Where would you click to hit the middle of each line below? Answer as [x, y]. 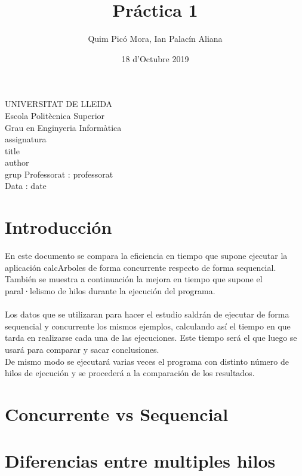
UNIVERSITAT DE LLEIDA [59, 104]
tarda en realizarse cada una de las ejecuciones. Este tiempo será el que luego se [151, 338]
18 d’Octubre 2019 [155, 58]
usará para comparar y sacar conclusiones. [82, 349]
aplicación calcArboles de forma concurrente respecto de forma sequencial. [141, 267]
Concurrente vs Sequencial [117, 414]
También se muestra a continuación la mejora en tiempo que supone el [134, 279]
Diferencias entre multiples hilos [140, 461]
